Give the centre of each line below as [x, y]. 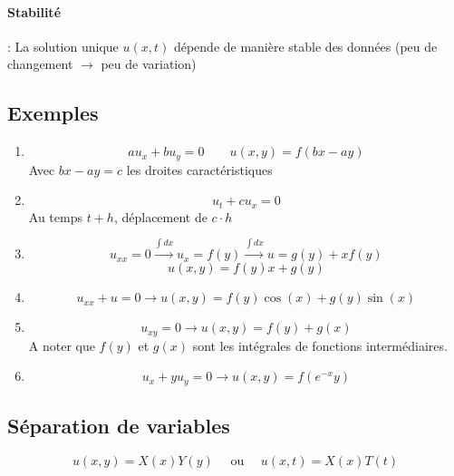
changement [40, 64]
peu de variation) [149, 64]
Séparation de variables [119, 425]
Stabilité [34, 11]
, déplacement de [160, 216]
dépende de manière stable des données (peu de [305, 46]
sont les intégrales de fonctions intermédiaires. [320, 345]
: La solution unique [63, 46]
